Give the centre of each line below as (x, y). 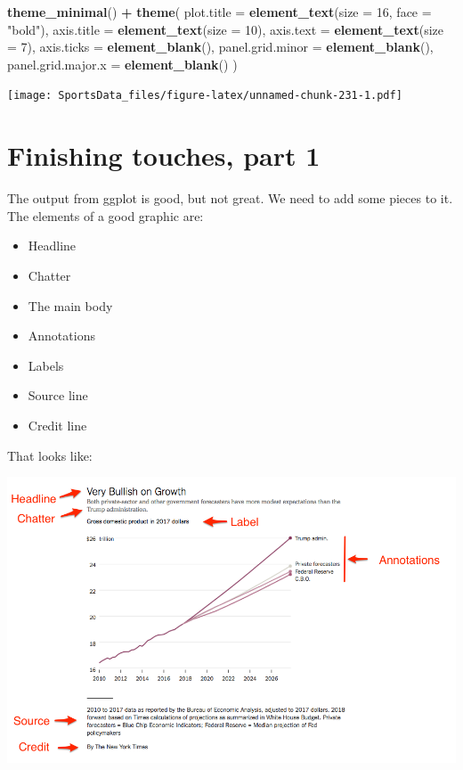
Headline (52, 246)
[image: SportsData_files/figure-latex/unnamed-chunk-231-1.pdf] (205, 96)
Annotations (61, 336)
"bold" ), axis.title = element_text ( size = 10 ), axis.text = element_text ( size (226, 29)
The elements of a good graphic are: (106, 215)
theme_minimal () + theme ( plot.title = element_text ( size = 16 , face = (219, 12)
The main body (70, 305)
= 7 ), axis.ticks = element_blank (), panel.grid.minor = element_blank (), (220, 47)
